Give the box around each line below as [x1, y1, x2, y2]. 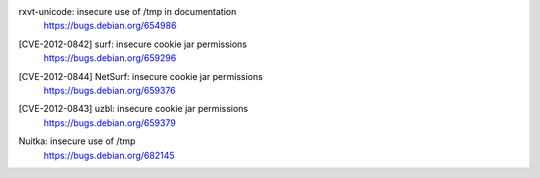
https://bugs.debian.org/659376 [43, 84, 177, 96]
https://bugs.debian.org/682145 [43, 149, 175, 161]
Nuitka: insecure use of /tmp [18, 135, 136, 147]
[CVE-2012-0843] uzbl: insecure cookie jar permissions [18, 103, 249, 115]
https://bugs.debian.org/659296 [43, 52, 177, 64]
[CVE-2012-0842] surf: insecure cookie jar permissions [18, 38, 247, 50]
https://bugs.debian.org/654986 [43, 20, 177, 32]
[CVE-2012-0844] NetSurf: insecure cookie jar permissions [18, 70, 264, 82]
